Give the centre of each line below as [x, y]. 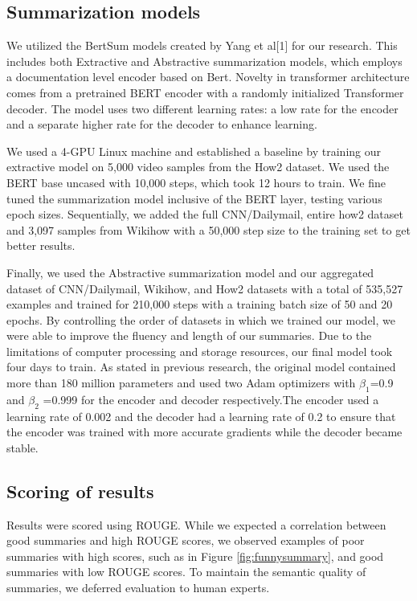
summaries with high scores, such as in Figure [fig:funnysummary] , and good [195, 556]
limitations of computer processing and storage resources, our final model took [200, 351]
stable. [22, 447]
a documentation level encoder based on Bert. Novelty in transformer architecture [208, 77]
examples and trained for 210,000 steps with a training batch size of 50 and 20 [200, 304]
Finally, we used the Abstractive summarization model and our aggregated [190, 272]
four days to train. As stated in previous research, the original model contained [201, 367]
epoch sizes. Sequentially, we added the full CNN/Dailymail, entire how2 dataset [205, 214]
